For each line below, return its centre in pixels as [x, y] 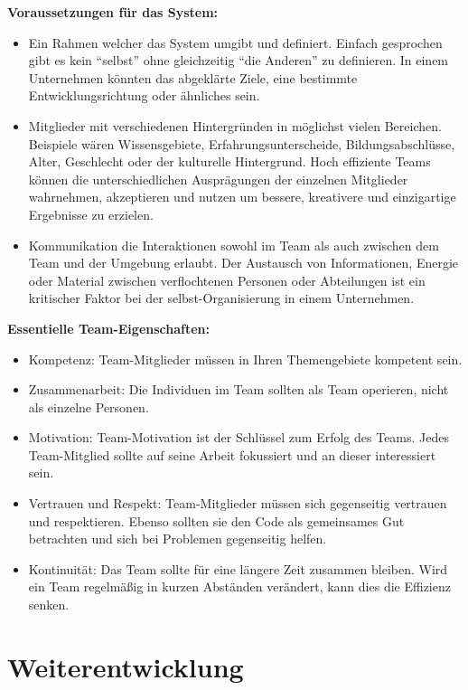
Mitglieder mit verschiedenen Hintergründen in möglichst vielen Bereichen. [235, 125]
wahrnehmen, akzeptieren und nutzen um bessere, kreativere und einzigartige [242, 197]
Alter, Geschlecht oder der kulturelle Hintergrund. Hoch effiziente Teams [229, 161]
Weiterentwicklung [126, 666]
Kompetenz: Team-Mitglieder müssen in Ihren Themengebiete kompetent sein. [245, 359]
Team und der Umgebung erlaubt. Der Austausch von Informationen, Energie [243, 263]
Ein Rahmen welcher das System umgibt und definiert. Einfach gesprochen [235, 42]
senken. [49, 605]
